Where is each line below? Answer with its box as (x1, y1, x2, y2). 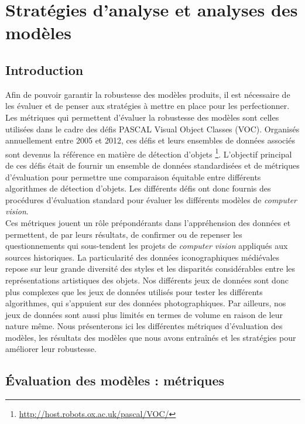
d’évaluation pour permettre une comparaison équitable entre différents (5, 170, 261, 183)
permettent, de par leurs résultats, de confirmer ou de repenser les (5, 228, 242, 240)
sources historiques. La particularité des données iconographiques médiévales (5, 251, 280, 263)
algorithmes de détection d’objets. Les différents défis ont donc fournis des (5, 182, 271, 194)
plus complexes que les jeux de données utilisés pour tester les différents (5, 285, 263, 298)
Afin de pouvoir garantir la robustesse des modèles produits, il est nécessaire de (5, 88, 290, 100)
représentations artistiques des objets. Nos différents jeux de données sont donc (5, 273, 289, 286)
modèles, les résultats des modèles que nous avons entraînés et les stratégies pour (5, 331, 296, 343)
